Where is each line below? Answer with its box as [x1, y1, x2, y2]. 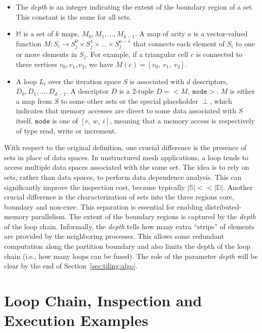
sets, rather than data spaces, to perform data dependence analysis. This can [4, 171, 242, 182]
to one [235, 38, 255, 48]
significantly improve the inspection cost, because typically [4, 181, 185, 192]
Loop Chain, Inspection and [4, 290, 202, 311]
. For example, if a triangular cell [86, 48, 188, 59]
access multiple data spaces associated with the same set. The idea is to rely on [4, 162, 249, 172]
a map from [16, 95, 52, 106]
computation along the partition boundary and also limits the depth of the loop [4, 241, 250, 251]
